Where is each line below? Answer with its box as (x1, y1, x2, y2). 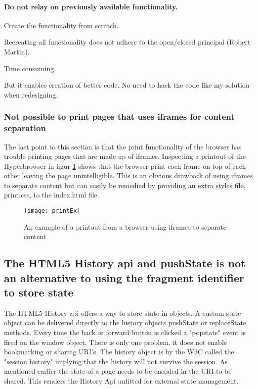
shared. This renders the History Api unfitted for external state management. (4, 376, 239, 386)
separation (4, 122, 46, 134)
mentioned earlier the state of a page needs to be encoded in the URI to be (4, 366, 232, 376)
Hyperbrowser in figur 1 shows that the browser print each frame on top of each (4, 160, 246, 171)
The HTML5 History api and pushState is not (4, 255, 246, 271)
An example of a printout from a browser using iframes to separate (24, 221, 227, 232)
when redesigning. (4, 89, 58, 99)
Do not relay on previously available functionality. (4, 1, 178, 11)
